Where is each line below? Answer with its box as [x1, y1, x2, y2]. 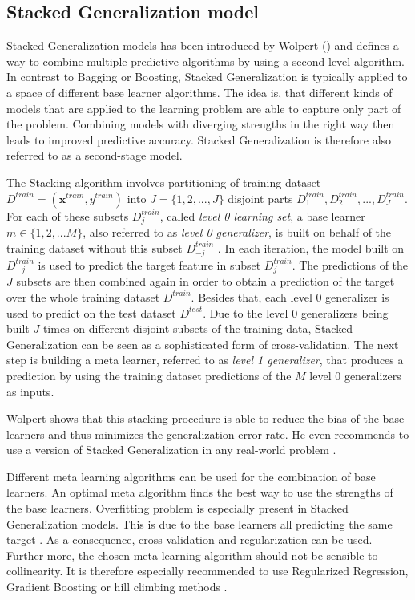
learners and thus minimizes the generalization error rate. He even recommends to [6, 425, 409, 442]
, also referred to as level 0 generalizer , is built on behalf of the [83, 224, 392, 241]
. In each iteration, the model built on [217, 239, 405, 256]
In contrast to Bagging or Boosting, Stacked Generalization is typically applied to [6, 68, 408, 85]
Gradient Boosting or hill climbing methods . [6, 578, 228, 595]
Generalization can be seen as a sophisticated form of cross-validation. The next [6, 335, 399, 352]
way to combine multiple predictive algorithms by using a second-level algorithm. [6, 52, 405, 69]
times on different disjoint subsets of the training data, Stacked [42, 320, 353, 337]
